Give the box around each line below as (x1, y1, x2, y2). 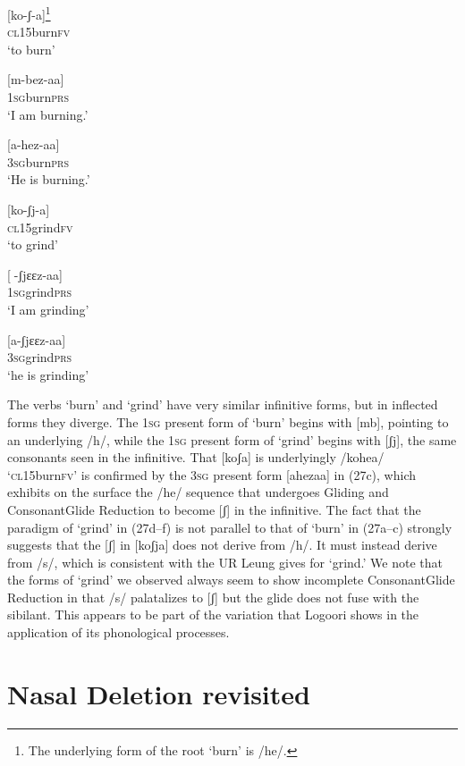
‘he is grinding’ (7, 365, 89, 383)
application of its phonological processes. (7, 623, 230, 642)
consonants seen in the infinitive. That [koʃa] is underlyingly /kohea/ (7, 448, 385, 467)
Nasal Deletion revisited (7, 675, 310, 711)
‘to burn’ (7, 39, 55, 58)
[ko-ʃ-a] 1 (7, 3, 51, 23)
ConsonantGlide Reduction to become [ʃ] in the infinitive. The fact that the (7, 500, 421, 518)
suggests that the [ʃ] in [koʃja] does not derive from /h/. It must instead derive (7, 535, 437, 554)
